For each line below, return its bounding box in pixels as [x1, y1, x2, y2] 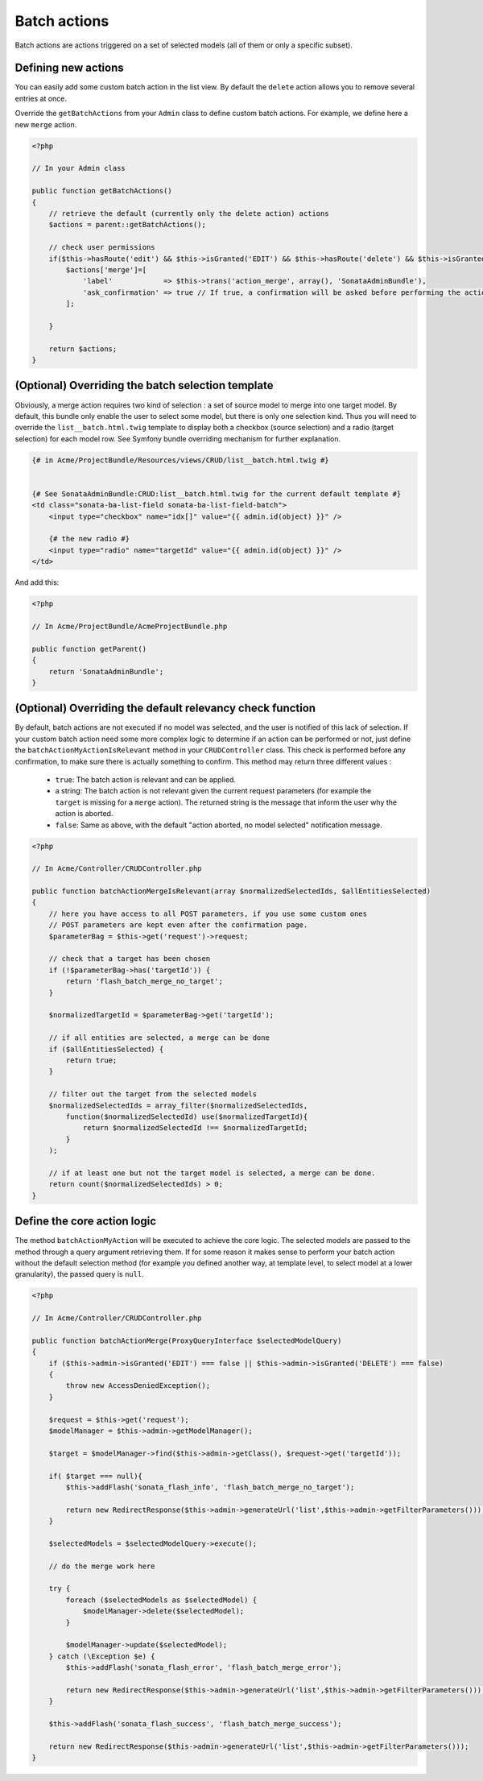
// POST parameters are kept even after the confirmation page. [48, 921, 308, 930]
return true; [65, 1055, 118, 1065]
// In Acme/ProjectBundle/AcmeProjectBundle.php [31, 621, 228, 631]
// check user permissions [48, 242, 156, 252]
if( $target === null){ [48, 1471, 142, 1481]
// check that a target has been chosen [48, 955, 211, 963]
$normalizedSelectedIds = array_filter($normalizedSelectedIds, [48, 1100, 308, 1110]
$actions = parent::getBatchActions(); [48, 220, 207, 230]
